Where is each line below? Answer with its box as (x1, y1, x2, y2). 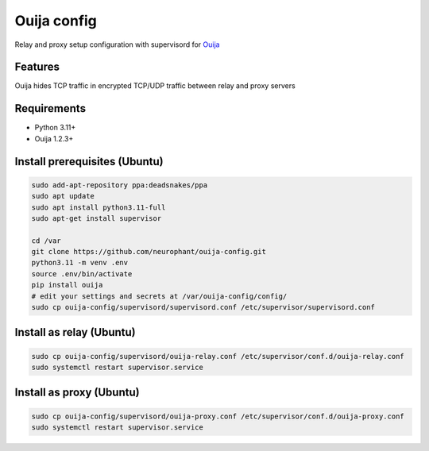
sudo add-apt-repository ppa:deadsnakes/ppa (31, 180, 208, 190)
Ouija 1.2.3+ (34, 133, 74, 143)
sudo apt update (31, 191, 95, 201)
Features (14, 60, 60, 74)
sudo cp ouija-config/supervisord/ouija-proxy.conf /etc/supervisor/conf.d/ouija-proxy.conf (31, 411, 404, 421)
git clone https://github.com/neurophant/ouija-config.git (31, 247, 266, 256)
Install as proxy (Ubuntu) (14, 386, 140, 399)
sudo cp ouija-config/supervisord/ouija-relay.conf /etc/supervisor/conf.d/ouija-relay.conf (31, 352, 404, 360)
